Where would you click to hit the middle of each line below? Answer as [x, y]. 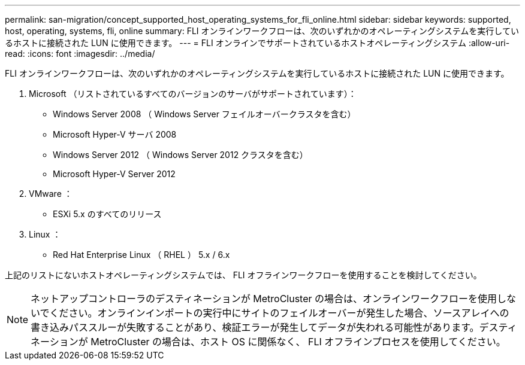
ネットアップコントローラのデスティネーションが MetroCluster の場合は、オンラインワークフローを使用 [264, 299]
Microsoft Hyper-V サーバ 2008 [115, 134]
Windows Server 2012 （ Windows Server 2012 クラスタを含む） [180, 155]
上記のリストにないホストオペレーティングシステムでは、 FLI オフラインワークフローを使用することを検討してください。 [243, 275]
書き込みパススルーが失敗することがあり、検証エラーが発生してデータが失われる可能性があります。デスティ [274, 327]
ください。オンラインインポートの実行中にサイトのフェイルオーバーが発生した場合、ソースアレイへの [279, 313]
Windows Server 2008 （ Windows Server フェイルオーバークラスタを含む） [204, 114]
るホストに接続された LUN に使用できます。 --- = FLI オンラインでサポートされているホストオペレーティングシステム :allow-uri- [257, 43]
